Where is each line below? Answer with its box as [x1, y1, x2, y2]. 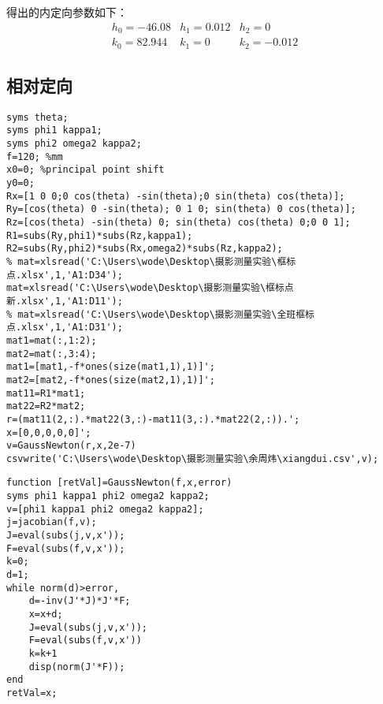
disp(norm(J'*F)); [28, 661, 125, 672]
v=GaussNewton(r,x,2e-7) [6, 440, 136, 452]
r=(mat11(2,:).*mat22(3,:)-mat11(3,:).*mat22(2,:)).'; [6, 413, 300, 425]
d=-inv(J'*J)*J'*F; [28, 595, 131, 607]
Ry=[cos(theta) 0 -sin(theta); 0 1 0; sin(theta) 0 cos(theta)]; [6, 203, 356, 215]
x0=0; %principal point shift [6, 164, 165, 176]
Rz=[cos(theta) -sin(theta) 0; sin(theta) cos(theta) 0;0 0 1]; [6, 217, 351, 229]
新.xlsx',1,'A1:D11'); [6, 295, 123, 307]
